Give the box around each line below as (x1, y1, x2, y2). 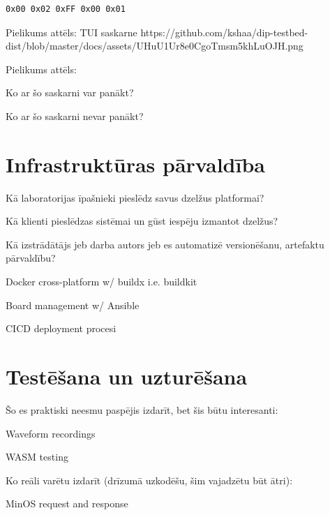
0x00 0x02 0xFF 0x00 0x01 (6, 4, 126, 14)
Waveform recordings (6, 426, 96, 440)
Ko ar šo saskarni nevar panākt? (6, 108, 144, 123)
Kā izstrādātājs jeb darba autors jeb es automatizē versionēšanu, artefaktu (6, 237, 324, 251)
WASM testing (6, 449, 68, 464)
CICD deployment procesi (6, 321, 117, 336)
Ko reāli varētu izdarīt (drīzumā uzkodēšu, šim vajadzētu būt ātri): (6, 472, 293, 487)
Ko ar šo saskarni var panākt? (6, 85, 134, 100)
